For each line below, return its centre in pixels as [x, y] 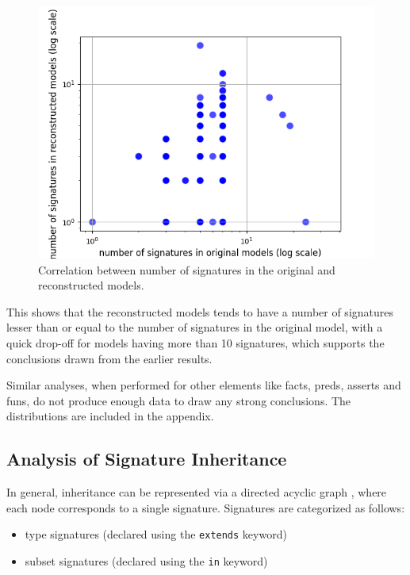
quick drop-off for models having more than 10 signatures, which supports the [195, 342]
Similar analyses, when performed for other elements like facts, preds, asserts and [204, 385]
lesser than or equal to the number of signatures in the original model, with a [195, 327]
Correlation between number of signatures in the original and [187, 269]
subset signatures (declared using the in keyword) [146, 560]
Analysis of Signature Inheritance [147, 459]
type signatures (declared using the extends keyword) [156, 534]
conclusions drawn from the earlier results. [109, 358]
